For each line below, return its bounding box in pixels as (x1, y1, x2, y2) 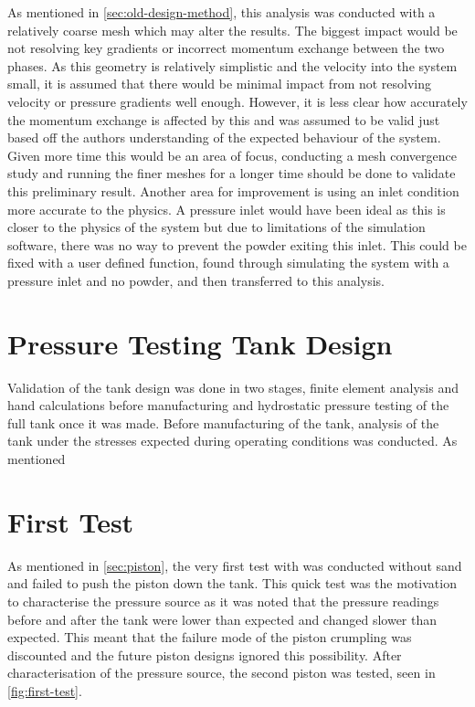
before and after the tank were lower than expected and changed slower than (7, 609, 438, 628)
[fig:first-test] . (7, 681, 82, 700)
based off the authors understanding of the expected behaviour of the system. (7, 128, 441, 147)
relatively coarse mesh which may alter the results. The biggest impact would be (7, 20, 458, 39)
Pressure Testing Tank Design (7, 324, 393, 362)
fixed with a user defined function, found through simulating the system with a (7, 253, 449, 272)
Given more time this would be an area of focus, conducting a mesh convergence (7, 145, 457, 164)
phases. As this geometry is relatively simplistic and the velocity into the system (7, 56, 458, 75)
